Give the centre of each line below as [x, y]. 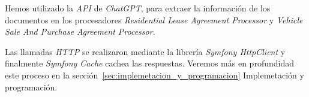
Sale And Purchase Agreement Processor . [80, 31]
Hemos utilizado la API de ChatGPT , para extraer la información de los [138, 8]
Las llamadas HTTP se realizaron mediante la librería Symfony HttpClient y [145, 51]
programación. [31, 87]
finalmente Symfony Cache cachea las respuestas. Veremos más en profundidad [149, 63]
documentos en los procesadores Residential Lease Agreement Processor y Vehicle [154, 19]
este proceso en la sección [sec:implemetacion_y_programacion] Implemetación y [154, 75]
